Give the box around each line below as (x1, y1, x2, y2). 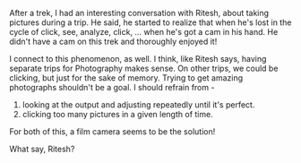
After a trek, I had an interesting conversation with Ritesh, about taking (9, 8, 270, 18)
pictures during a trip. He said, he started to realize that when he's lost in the (9, 17, 292, 28)
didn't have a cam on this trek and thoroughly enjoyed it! (9, 36, 218, 47)
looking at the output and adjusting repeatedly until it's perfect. (21, 99, 255, 110)
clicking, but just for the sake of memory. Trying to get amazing (9, 73, 244, 83)
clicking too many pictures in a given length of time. (21, 109, 213, 119)
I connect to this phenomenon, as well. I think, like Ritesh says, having (9, 54, 267, 64)
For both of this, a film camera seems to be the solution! (9, 126, 216, 137)
